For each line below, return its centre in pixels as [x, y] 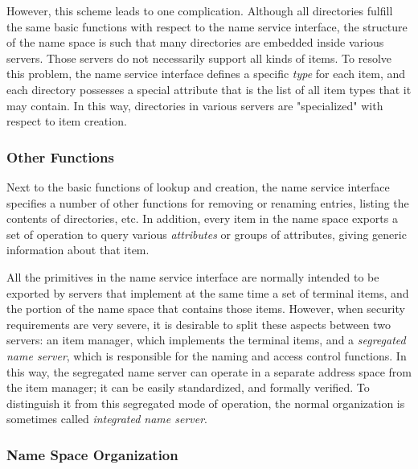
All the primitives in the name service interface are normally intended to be [193, 276]
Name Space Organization [92, 454]
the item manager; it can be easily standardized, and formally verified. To [188, 387]
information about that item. [78, 250]
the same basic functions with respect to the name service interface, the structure [207, 26]
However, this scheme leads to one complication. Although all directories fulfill [200, 10]
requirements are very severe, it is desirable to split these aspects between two [199, 324]
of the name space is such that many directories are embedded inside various [195, 42]
